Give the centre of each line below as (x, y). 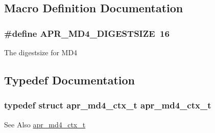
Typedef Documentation (69, 80)
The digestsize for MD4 (41, 52)
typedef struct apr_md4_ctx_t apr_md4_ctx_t (108, 105)
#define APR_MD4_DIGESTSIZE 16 (87, 33)
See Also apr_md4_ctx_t (45, 124)
